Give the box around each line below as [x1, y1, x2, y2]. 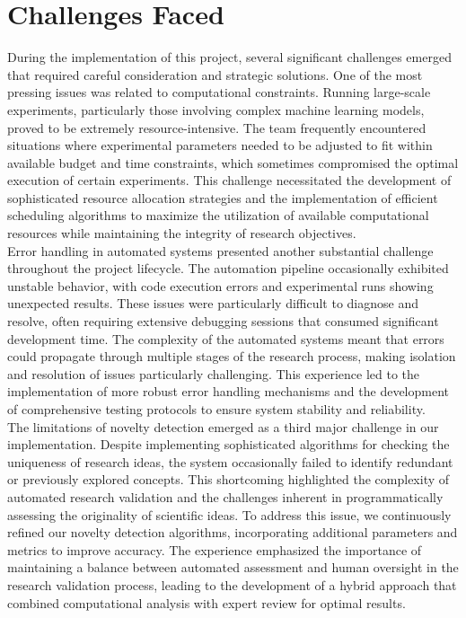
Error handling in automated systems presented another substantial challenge [7, 241, 434, 260]
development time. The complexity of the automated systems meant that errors [7, 329, 444, 348]
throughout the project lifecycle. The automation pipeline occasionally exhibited [7, 259, 449, 278]
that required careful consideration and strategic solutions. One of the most [7, 65, 423, 84]
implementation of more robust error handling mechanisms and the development [7, 382, 449, 401]
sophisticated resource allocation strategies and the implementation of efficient [7, 188, 438, 207]
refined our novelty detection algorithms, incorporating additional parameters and [7, 523, 458, 542]
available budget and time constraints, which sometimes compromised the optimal [7, 153, 459, 172]
